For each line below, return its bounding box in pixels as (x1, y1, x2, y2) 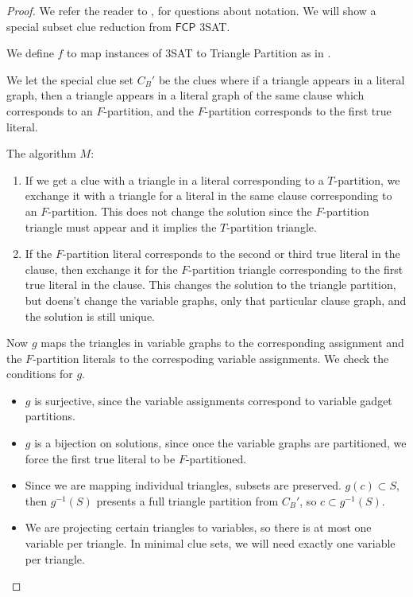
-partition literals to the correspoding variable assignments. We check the (33, 349, 389, 366)
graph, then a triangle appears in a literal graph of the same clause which (6, 87, 365, 103)
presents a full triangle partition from (96, 492, 279, 509)
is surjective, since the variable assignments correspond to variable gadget (34, 392, 392, 408)
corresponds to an (6, 102, 93, 119)
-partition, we (334, 171, 400, 188)
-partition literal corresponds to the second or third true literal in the (62, 245, 400, 262)
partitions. (25, 408, 75, 424)
